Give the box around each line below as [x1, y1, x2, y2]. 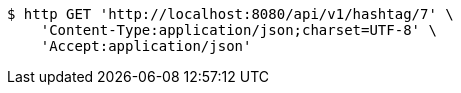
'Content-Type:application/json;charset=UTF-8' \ [40, 22, 437, 38]
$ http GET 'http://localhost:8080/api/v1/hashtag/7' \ [7, 6, 454, 22]
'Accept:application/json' [40, 38, 252, 54]
